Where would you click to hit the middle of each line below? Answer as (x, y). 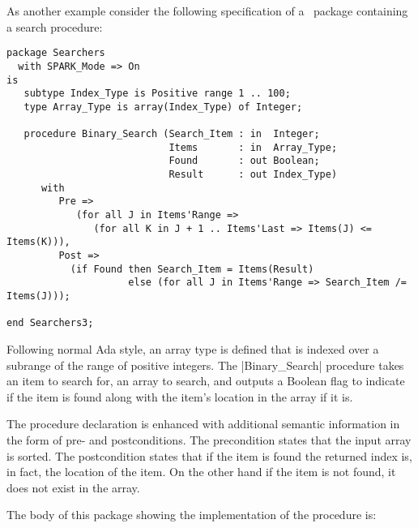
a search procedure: (55, 26)
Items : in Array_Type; (253, 147)
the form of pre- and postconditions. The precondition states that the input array (209, 439)
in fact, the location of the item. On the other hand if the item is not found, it (201, 472)
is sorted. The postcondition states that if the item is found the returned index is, (209, 455)
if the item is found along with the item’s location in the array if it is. (180, 396)
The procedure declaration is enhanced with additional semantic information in (203, 424)
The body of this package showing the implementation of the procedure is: (192, 515)
